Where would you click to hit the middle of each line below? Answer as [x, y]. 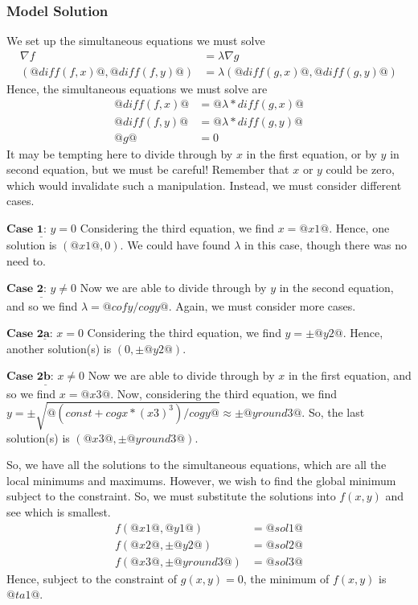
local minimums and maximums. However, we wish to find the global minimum [201, 480]
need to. [26, 260]
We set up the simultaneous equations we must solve [136, 41]
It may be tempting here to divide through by [120, 153]
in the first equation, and [350, 375]
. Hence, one [359, 227]
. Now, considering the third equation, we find [224, 393]
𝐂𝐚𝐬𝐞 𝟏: [27, 229]
